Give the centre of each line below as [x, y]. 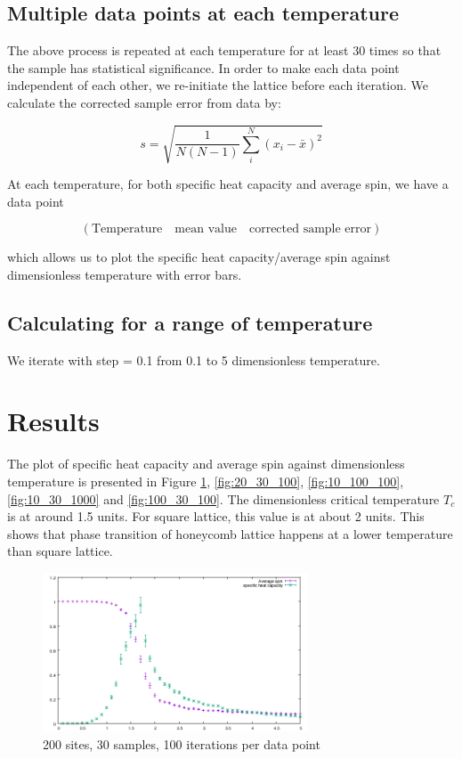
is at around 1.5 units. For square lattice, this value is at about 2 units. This [216, 516]
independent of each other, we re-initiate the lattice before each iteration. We [218, 85]
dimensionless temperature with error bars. [125, 274]
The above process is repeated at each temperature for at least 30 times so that [224, 50]
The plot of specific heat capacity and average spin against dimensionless [206, 464]
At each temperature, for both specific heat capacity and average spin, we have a [228, 184]
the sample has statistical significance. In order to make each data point [203, 67]
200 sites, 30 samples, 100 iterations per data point [182, 743]
